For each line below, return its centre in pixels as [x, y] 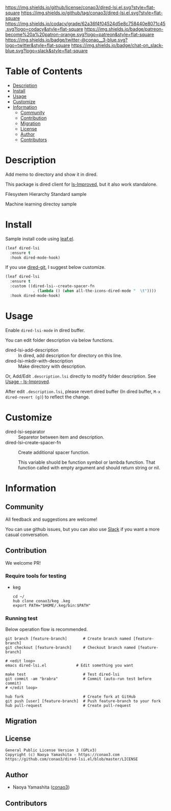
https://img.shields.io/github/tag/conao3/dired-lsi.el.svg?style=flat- [92, 13]
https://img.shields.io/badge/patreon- [124, 29]
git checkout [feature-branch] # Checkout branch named [71, 648]
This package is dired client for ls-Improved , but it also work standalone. [81, 184]
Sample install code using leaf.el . [40, 239]
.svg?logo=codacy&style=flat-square [44, 29]
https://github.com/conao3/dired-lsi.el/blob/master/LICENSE [72, 759]
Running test [21, 618]
